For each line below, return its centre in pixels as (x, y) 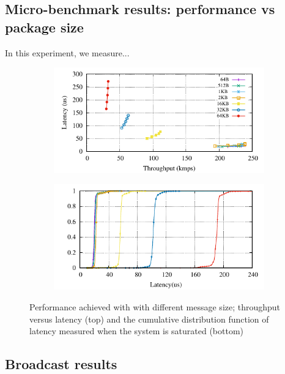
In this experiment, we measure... (67, 52)
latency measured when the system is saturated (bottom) (137, 331)
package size (44, 27)
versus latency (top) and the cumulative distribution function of (149, 319)
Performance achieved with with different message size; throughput (155, 307)
